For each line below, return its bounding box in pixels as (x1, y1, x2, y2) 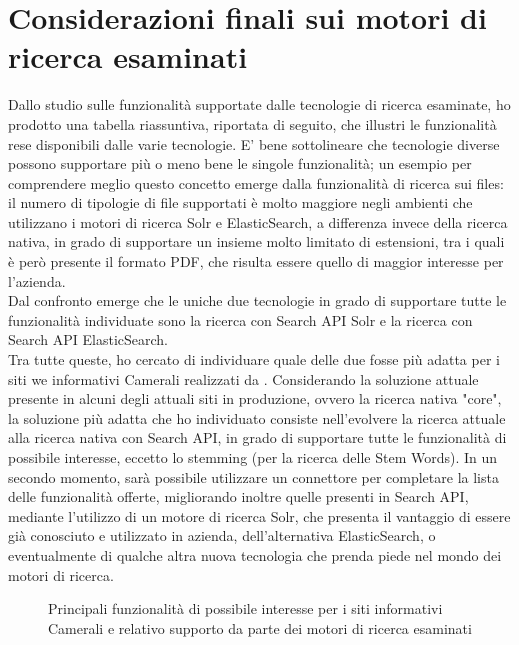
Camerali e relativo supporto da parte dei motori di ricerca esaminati (48, 617, 472, 638)
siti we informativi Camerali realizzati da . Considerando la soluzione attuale (8, 368, 479, 389)
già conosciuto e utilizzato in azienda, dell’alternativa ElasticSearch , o (8, 525, 436, 546)
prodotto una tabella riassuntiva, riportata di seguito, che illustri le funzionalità (8, 113, 497, 134)
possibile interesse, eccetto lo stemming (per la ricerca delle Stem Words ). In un (8, 447, 498, 467)
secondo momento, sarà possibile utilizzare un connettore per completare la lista (8, 466, 499, 487)
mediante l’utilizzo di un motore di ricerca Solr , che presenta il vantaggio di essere (8, 505, 511, 526)
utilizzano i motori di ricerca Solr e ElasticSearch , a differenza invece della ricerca (8, 211, 508, 232)
